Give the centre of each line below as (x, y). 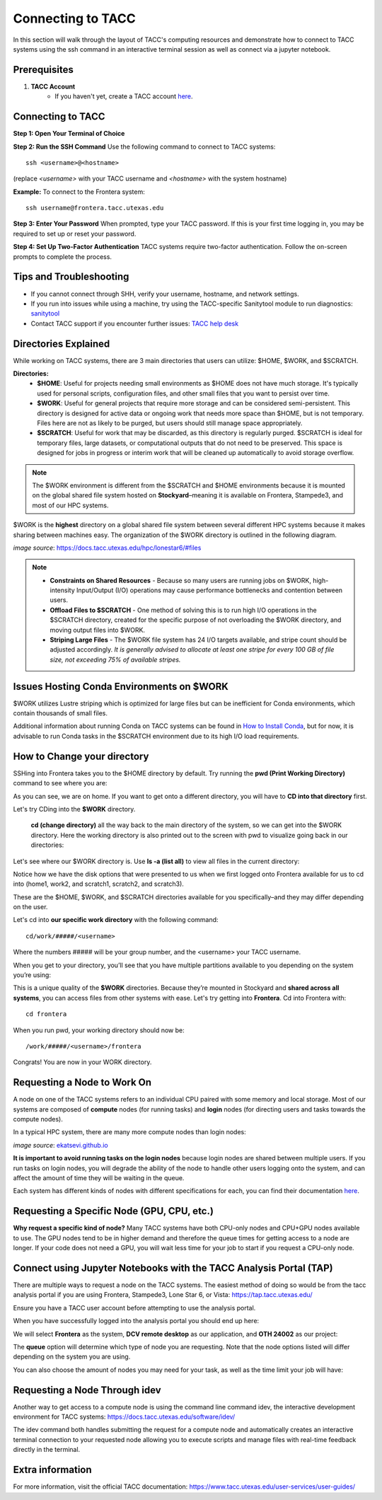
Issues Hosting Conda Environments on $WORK (121, 686)
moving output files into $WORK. (97, 630)
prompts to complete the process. (63, 256)
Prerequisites (43, 70)
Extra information (52, 1470)
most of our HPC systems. (70, 505)
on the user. (30, 907)
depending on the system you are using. (72, 1357)
